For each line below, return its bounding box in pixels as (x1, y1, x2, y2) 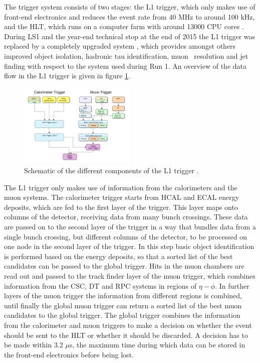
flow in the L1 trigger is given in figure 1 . (4, 70, 131, 81)
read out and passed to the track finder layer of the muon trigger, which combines (4, 271, 255, 281)
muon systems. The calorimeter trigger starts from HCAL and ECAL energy (4, 192, 239, 202)
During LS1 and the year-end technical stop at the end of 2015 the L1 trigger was (4, 31, 255, 41)
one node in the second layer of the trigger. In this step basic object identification (4, 241, 254, 252)
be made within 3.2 (4, 339, 63, 350)
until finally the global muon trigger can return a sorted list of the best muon (4, 300, 242, 310)
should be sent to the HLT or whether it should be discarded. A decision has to (4, 329, 248, 340)
